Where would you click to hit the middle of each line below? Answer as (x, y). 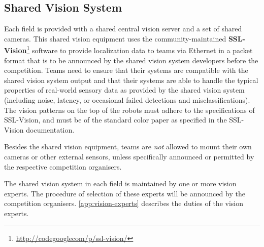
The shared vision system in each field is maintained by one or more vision (120, 183)
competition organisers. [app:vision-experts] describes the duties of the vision (124, 203)
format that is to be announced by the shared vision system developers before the (131, 60)
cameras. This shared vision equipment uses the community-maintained (115, 38)
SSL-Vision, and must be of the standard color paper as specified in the (115, 120)
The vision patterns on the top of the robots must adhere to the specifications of (129, 110)
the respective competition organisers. (63, 166)
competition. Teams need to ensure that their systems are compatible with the (126, 70)
